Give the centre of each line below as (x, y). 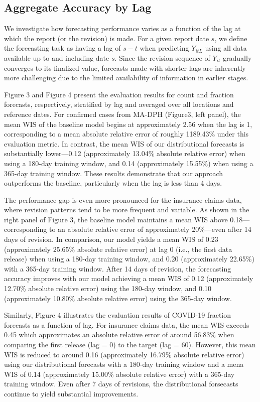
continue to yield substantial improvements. (71, 393)
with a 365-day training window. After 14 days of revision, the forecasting (118, 268)
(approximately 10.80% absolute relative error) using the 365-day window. (118, 298)
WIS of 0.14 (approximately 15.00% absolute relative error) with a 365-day (119, 374)
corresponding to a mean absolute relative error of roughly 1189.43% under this (126, 134)
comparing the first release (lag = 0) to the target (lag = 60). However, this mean (130, 345)
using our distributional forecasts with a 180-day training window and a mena (124, 364)
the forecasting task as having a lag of (62, 48)
